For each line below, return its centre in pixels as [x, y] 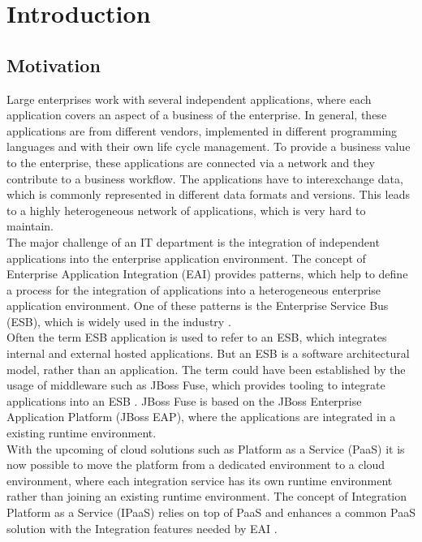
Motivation [54, 65]
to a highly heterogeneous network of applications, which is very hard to [186, 210]
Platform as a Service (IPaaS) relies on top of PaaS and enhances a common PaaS [211, 512]
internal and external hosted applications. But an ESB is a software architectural [208, 353]
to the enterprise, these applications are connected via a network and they [191, 162]
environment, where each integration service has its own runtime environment [200, 480]
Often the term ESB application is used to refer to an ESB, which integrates [197, 337]
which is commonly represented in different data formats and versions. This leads [208, 194]
